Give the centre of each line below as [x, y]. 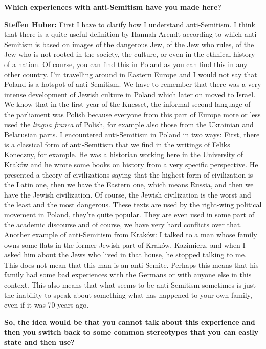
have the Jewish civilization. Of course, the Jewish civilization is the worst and [128, 194]
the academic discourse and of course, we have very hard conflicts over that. [123, 224]
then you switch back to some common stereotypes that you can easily [131, 332]
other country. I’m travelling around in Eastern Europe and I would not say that [131, 74]
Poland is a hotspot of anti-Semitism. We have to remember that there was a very [133, 84]
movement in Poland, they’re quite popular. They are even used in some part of [129, 214]
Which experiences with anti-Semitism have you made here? [113, 7]
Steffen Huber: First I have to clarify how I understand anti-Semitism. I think [130, 24]
